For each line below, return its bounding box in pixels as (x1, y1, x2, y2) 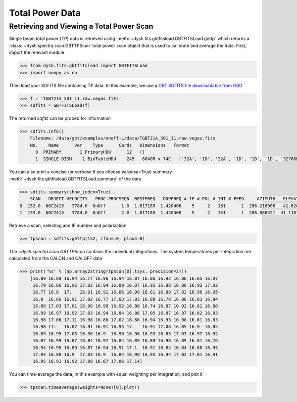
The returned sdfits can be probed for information (9, 115, 111, 121)
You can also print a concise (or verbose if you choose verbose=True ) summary (9, 169, 172, 175)
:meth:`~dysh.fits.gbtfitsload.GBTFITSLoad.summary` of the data (9, 176, 141, 181)
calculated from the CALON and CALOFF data (9, 255, 102, 262)
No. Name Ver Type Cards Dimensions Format (30, 142, 190, 148)
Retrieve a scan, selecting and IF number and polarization (9, 223, 127, 228)
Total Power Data (9, 7, 81, 18)
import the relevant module (9, 49, 64, 55)
